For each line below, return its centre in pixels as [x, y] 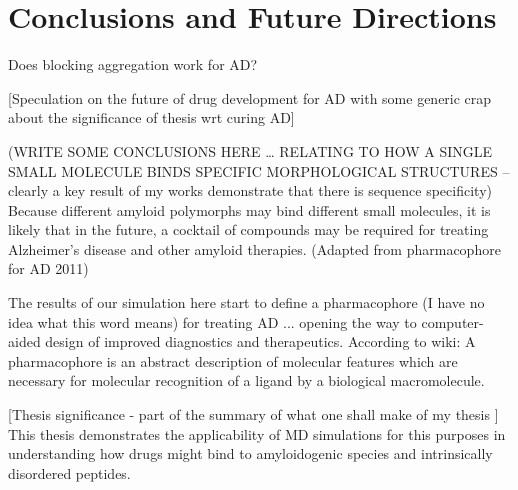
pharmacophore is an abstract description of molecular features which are [233, 360]
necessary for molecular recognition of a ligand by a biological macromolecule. [246, 380]
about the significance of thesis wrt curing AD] [151, 117]
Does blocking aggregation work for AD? [133, 64]
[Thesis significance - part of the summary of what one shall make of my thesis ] [253, 414]
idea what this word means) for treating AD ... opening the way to [212, 321]
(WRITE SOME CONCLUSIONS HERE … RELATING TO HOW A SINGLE [250, 150]
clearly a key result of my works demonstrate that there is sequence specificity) [250, 190]
